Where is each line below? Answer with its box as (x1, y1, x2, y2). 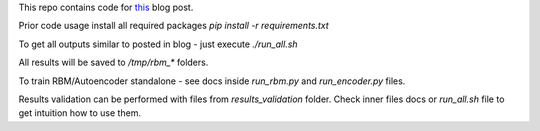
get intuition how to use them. (18, 107, 142, 119)
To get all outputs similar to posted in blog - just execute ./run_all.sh (18, 38, 299, 50)
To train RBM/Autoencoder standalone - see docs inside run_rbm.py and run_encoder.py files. (18, 75, 406, 87)
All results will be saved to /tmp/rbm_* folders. (18, 56, 209, 69)
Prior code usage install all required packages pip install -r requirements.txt (18, 20, 329, 32)
